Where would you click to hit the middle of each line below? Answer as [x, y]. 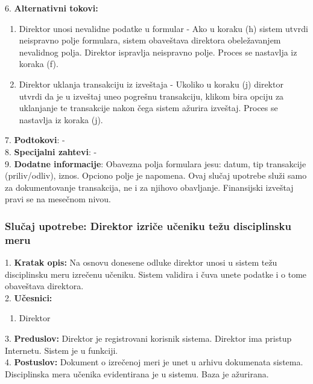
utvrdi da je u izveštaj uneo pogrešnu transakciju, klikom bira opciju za [151, 96]
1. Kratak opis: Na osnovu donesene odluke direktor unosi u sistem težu [141, 262]
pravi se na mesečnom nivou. [58, 199]
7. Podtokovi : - [35, 140]
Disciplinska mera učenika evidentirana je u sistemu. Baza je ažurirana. [137, 373]
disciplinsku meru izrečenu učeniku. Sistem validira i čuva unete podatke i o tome [156, 274]
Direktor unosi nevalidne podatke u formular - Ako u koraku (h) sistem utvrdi [163, 28]
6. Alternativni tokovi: [52, 8]
